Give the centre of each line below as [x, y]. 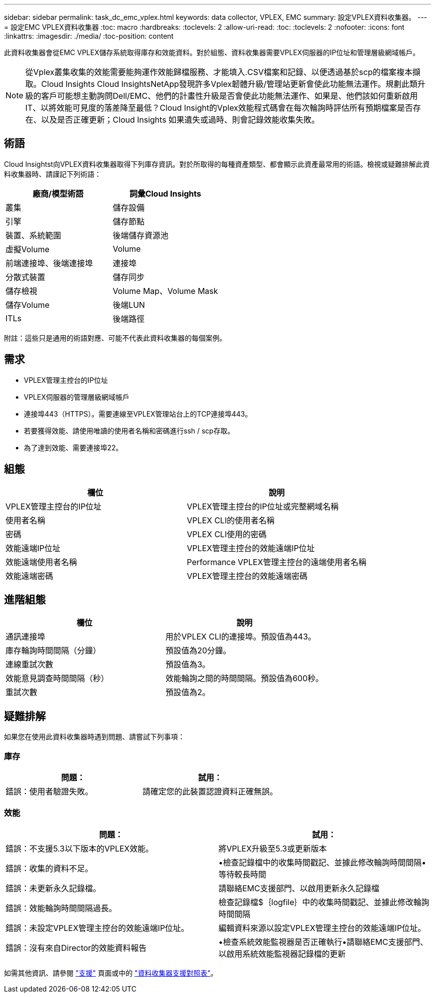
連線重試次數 [30, 665]
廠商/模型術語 [58, 193]
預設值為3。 [188, 665]
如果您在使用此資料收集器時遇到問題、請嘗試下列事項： [94, 737]
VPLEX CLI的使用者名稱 [231, 520]
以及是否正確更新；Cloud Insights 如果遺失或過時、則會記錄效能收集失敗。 [181, 120]
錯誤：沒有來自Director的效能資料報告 [76, 948]
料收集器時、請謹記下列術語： [53, 174]
